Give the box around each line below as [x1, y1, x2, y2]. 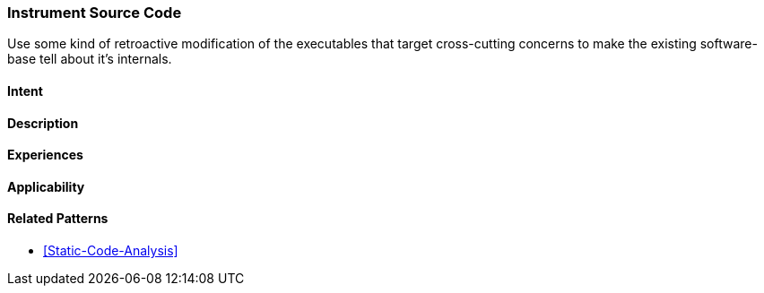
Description [7, 115, 79, 131]
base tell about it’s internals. [7, 51, 172, 67]
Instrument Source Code [7, 4, 182, 22]
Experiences [7, 147, 83, 163]
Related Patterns [7, 211, 109, 227]
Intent [7, 82, 43, 99]
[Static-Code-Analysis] [43, 243, 178, 259]
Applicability [7, 178, 85, 194]
